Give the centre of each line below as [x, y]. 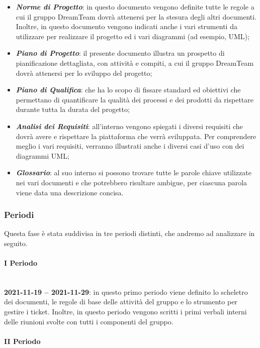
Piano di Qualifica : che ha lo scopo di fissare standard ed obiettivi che [128, 90]
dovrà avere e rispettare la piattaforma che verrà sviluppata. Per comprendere [136, 136]
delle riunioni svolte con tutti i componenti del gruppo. [89, 321]
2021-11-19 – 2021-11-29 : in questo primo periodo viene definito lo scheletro [126, 292]
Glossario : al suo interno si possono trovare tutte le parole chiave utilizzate [134, 172]
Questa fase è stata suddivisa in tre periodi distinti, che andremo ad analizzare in [129, 233]
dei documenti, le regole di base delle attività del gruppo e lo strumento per [121, 302]
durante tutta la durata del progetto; [73, 109]
